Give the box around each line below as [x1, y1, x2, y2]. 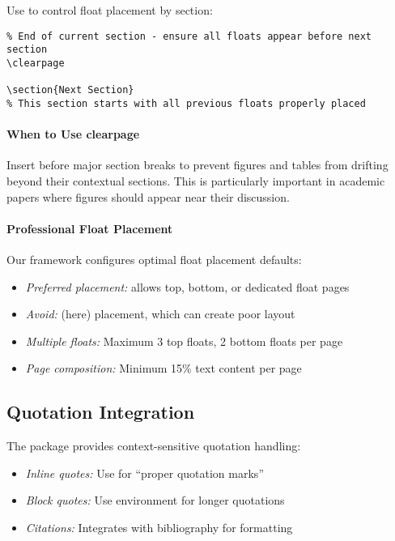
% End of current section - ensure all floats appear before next [6, 30, 372, 42]
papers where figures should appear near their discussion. [6, 188, 290, 205]
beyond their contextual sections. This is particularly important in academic [6, 172, 385, 189]
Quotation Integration [6, 399, 195, 424]
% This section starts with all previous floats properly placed [6, 97, 366, 109]
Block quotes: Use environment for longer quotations [25, 492, 285, 509]
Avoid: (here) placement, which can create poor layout [25, 305, 295, 322]
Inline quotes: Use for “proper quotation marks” [25, 464, 264, 481]
